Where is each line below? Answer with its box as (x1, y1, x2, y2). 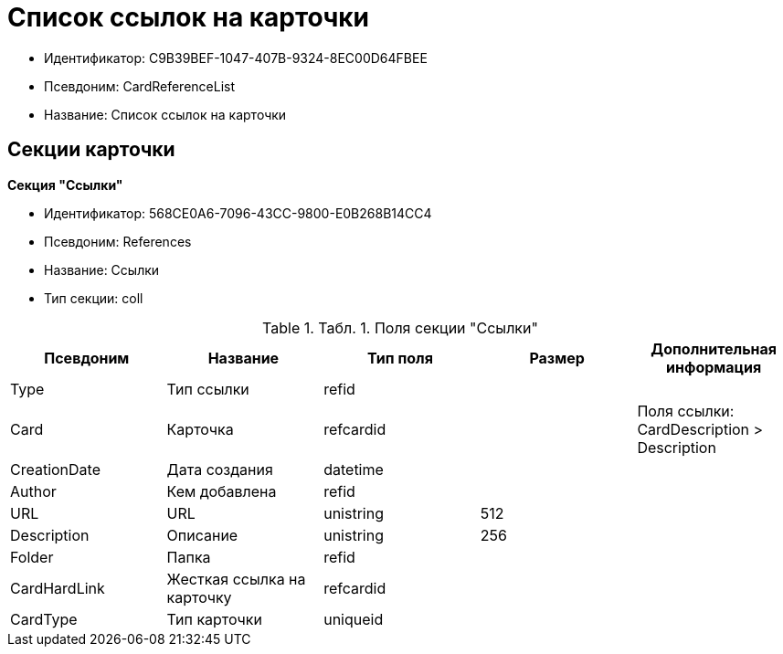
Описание (166, 525, 238, 544)
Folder (10, 547, 54, 566)
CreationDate (10, 459, 101, 479)
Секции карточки (7, 138, 175, 162)
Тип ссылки (166, 379, 249, 398)
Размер (529, 348, 585, 367)
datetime (323, 459, 384, 479)
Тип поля (367, 348, 433, 367)
